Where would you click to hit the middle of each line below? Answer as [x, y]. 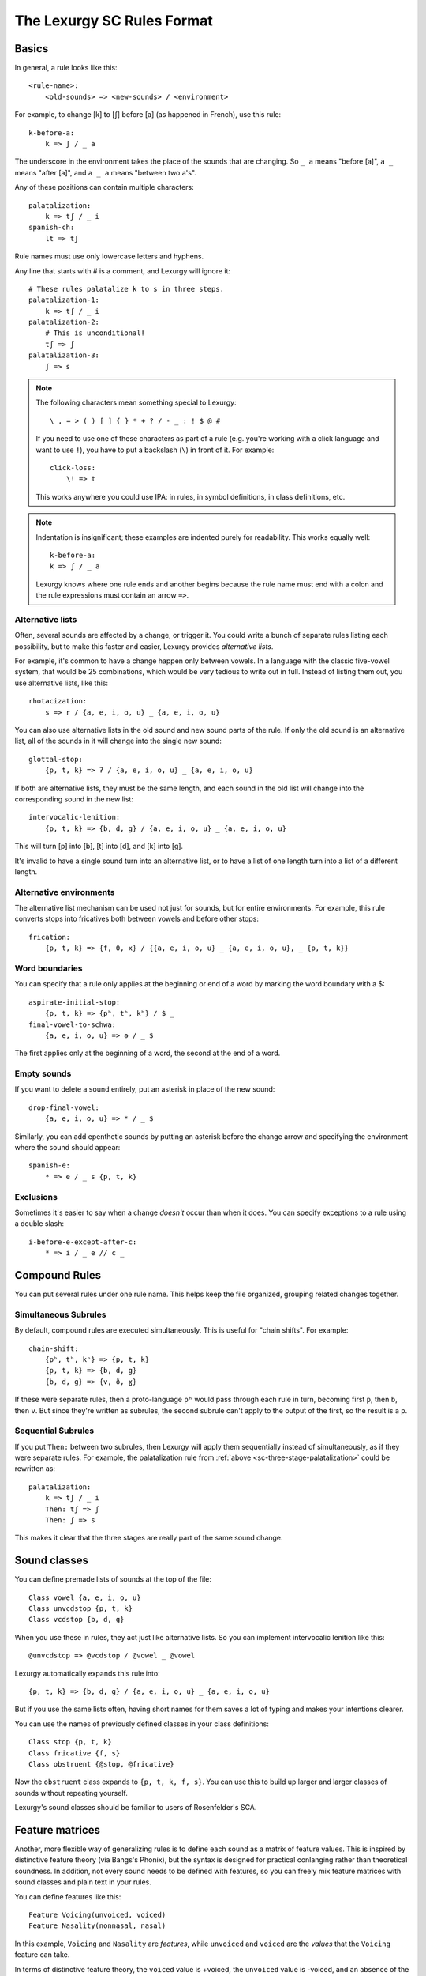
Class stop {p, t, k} [70, 1742]
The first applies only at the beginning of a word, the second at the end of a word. [148, 1053]
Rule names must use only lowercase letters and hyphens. [109, 256]
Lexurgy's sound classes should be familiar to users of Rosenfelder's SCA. [136, 1808]
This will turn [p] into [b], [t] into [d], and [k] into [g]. [99, 847]
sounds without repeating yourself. [71, 1793]
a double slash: [39, 1224]
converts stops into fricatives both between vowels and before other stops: [137, 919]
